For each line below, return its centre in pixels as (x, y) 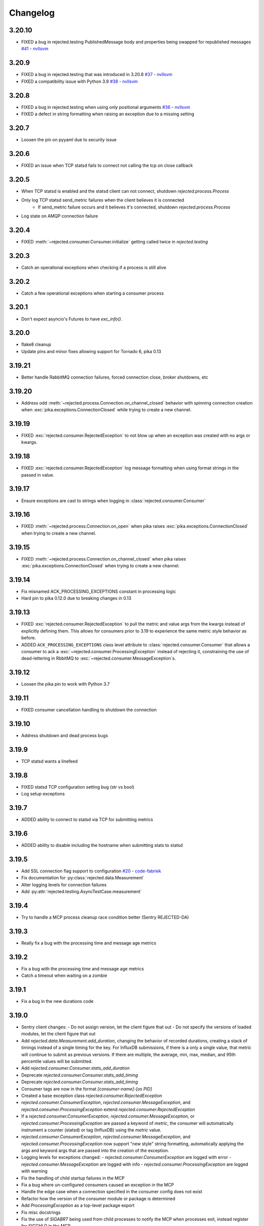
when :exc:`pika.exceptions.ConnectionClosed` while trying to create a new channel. (106, 410)
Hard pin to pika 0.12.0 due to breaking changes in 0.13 (76, 598)
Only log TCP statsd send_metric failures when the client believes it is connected (103, 200)
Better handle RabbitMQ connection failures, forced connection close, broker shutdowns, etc (115, 377)
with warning (34, 1171)
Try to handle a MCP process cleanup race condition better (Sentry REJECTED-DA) (105, 918)
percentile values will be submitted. (57, 1061)
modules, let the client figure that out (58, 1034)
